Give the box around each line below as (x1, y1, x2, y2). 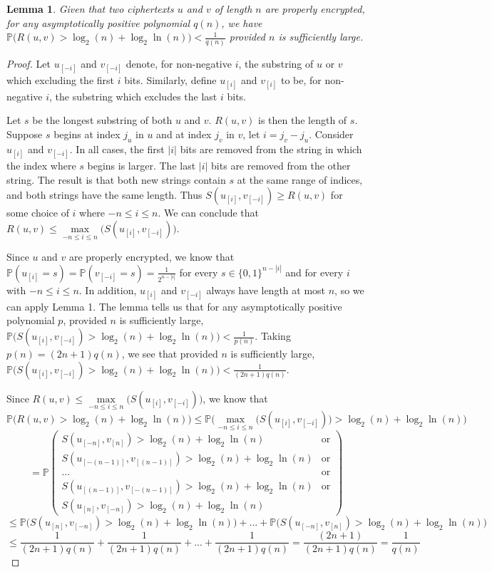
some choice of (6, 205, 69, 220)
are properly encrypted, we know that (68, 249, 235, 264)
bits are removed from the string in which (180, 141, 362, 156)
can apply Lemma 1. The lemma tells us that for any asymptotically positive (6, 298, 342, 313)
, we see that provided (121, 346, 218, 361)
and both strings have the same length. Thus (6, 187, 203, 202)
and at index (156, 127, 212, 142)
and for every (285, 264, 344, 279)
